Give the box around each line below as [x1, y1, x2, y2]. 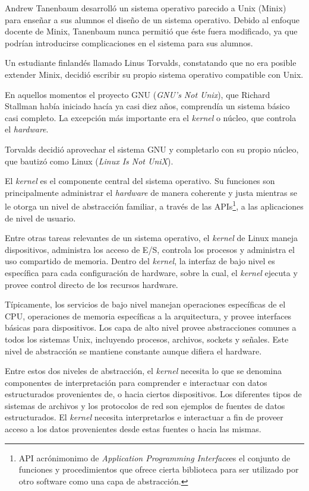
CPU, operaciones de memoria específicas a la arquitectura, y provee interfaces [5, 309, 292, 322]
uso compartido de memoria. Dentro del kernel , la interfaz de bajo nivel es [5, 255, 275, 267]
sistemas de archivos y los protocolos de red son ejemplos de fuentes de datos [5, 399, 285, 411]
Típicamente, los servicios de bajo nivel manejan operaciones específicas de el [5, 298, 286, 311]
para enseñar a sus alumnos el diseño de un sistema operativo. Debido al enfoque [5, 13, 299, 26]
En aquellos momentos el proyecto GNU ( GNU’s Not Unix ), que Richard [5, 88, 270, 100]
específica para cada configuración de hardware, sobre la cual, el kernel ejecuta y [5, 266, 298, 278]
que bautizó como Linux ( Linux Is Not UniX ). [5, 154, 174, 167]
